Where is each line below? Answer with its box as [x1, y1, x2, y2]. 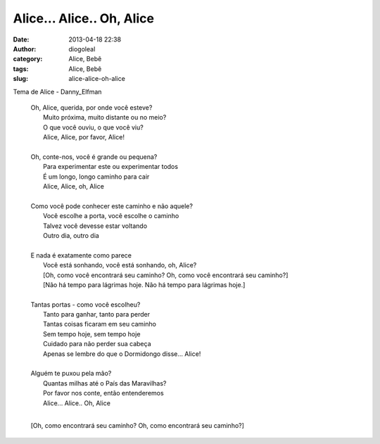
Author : [13, 44, 37, 53]
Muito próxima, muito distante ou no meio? [43, 113, 167, 122]
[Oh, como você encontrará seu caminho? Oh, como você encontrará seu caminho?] [43, 271, 289, 279]
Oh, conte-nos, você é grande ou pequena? [30, 152, 158, 161]
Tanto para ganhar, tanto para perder [43, 310, 151, 319]
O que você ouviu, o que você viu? [43, 123, 144, 132]
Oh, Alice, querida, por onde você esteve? [30, 103, 153, 112]
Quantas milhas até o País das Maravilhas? [43, 379, 167, 387]
